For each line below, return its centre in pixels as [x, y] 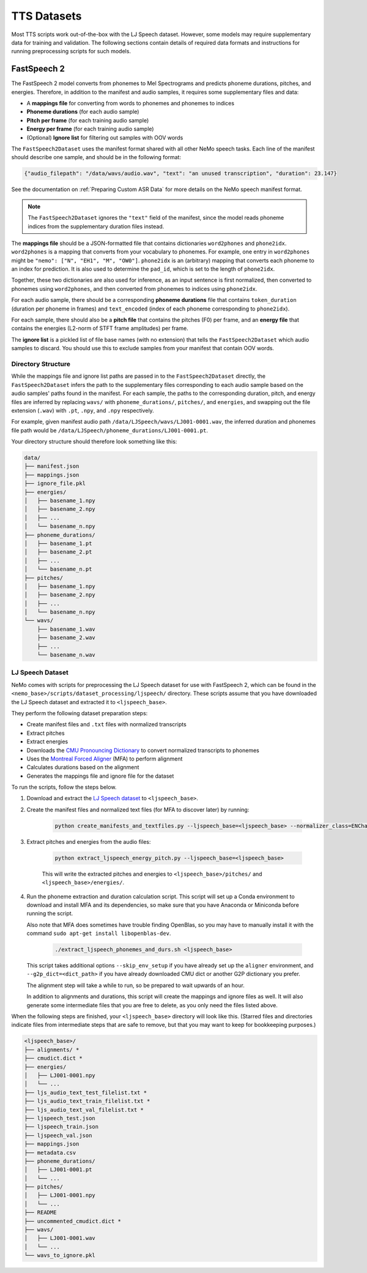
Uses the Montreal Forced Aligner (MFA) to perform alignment [105, 759]
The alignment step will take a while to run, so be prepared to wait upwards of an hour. [135, 985]
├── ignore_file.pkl [55, 483]
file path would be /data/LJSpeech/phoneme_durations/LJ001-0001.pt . [109, 430]
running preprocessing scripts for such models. [71, 51]
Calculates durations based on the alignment [83, 767]
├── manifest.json [52, 466]
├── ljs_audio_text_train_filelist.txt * [87, 1101]
